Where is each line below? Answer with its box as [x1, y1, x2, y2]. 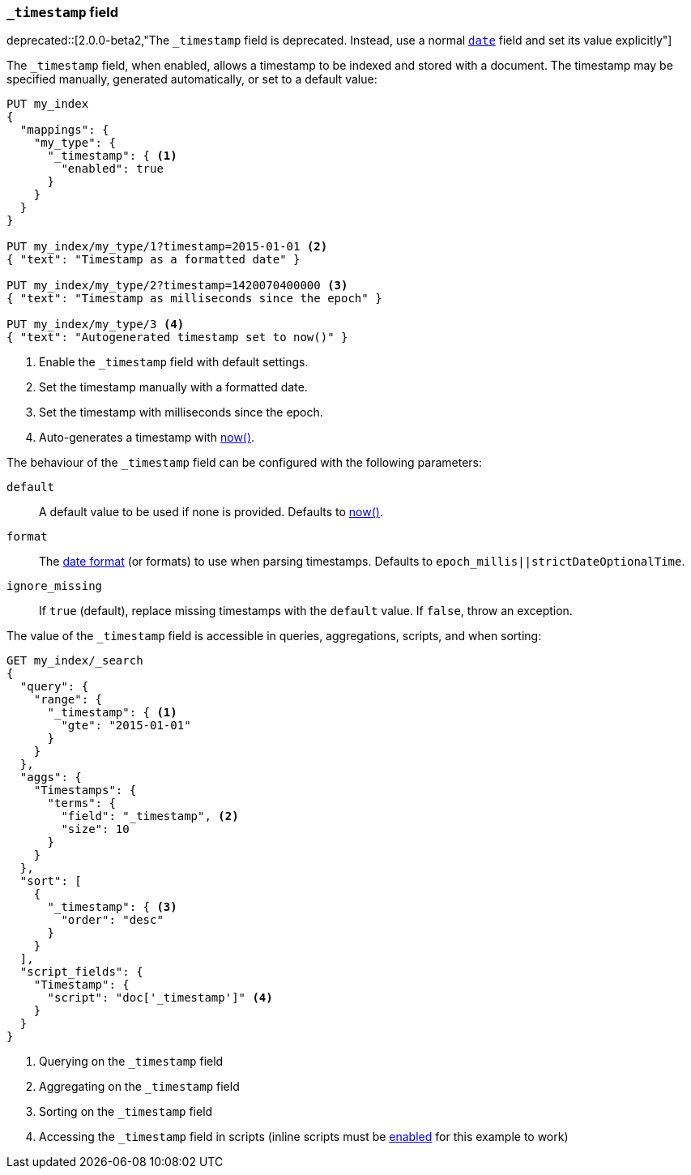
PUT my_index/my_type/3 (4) [6, 318, 185, 331]
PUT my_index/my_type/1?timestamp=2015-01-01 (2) [6, 240, 328, 254]
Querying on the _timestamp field [39, 1054, 224, 1069]
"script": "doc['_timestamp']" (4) [47, 991, 273, 1005]
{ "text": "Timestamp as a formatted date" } [6, 253, 301, 267]
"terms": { [47, 797, 116, 810]
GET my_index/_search [6, 654, 143, 668]
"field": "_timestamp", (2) [61, 810, 239, 823]
